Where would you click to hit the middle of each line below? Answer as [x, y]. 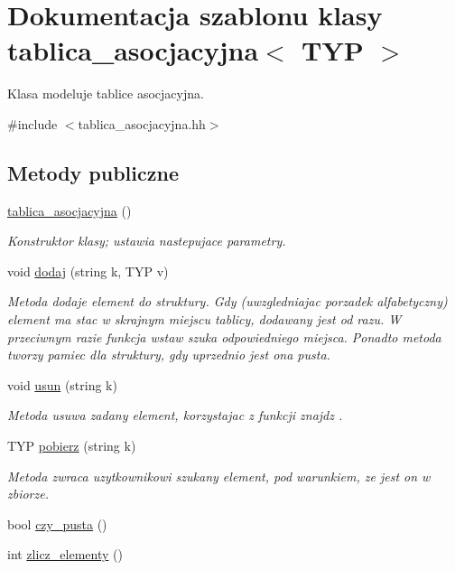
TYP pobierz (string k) [72, 446]
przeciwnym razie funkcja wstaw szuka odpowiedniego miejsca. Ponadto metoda [224, 336]
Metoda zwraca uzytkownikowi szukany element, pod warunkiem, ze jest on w [219, 476]
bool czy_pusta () [57, 523]
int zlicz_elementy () [65, 554]
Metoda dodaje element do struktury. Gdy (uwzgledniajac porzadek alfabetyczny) [227, 301]
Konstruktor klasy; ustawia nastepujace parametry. [147, 241]
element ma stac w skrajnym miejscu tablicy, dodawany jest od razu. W [204, 319]
